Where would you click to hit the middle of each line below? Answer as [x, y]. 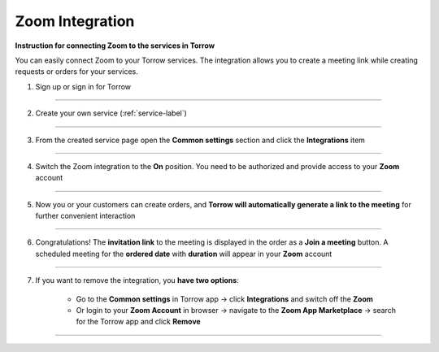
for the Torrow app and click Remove [138, 322]
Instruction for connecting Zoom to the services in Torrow [115, 46]
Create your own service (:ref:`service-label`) [111, 113]
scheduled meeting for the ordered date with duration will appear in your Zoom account [184, 254]
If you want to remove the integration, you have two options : [137, 280]
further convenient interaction [85, 216]
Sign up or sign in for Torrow [83, 86]
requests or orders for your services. [76, 72]
